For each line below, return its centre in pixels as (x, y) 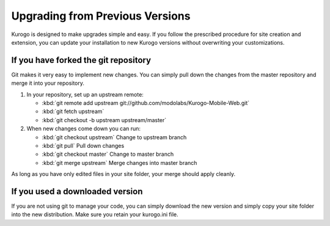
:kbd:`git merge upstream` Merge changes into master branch (119, 162)
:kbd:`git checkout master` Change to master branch (108, 154)
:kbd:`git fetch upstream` (73, 111)
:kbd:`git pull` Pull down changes (83, 145)
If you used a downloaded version (77, 191)
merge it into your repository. (48, 83)
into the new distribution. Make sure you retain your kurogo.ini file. (95, 214)
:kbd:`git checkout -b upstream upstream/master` (104, 120)
